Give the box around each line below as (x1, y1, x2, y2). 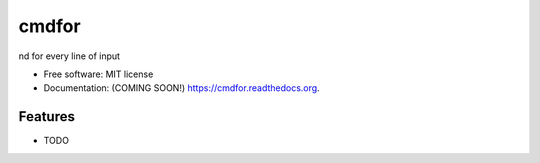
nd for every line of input (18, 50, 120, 62)
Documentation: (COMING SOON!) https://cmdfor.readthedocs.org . (43, 82, 320, 94)
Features (18, 108, 75, 125)
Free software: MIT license (43, 68, 154, 80)
